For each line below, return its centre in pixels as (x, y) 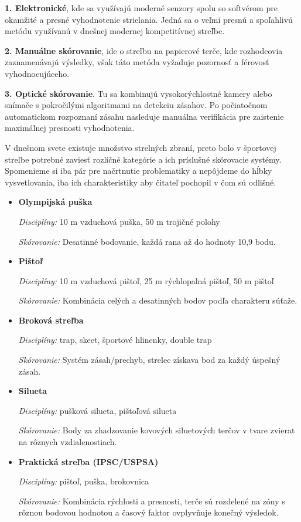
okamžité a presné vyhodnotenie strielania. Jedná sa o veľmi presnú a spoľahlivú (149, 19)
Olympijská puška (55, 202)
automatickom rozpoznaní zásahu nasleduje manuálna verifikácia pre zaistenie (144, 116)
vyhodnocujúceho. (37, 73)
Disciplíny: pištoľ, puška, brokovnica (84, 481)
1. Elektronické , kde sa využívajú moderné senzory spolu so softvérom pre (141, 8)
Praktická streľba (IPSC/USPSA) (88, 461)
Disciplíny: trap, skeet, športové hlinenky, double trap (115, 340)
